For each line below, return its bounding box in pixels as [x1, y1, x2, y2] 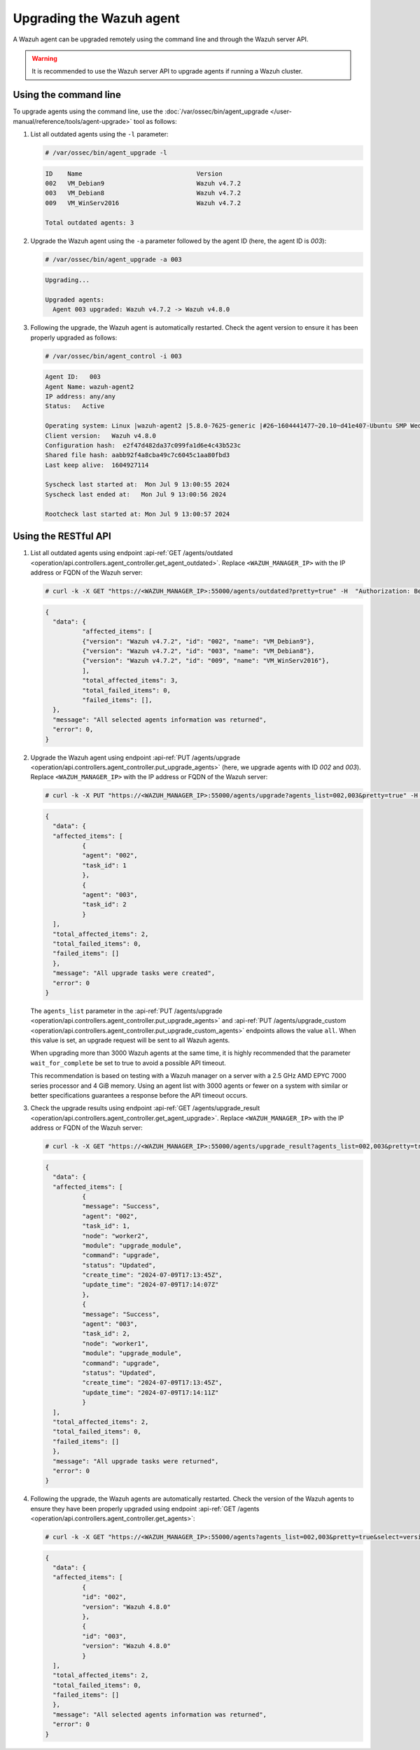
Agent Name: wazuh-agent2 [45, 382, 134, 391]
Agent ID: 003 [45, 373, 101, 381]
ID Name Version [45, 169, 223, 178]
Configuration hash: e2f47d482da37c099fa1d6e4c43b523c [45, 441, 241, 449]
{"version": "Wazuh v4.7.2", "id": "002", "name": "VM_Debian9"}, [81, 637, 315, 645]
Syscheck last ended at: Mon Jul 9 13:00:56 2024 [45, 490, 227, 498]
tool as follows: [133, 117, 178, 125]
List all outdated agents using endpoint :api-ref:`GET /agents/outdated [30, 549, 233, 557]
